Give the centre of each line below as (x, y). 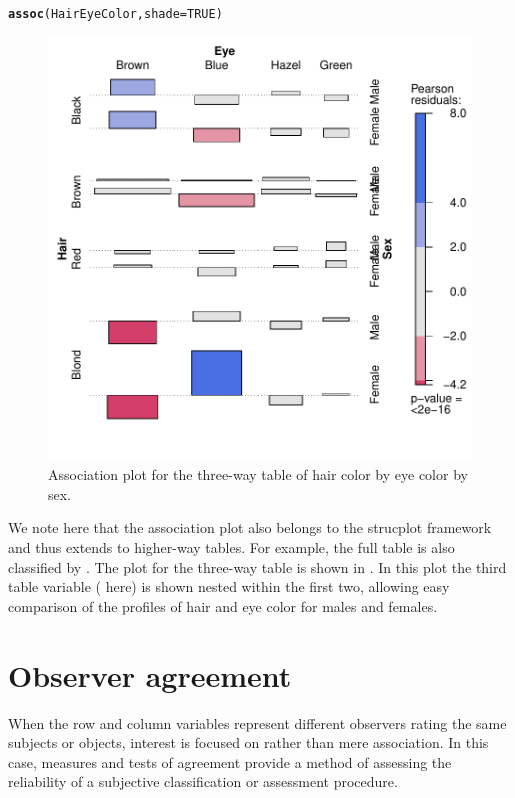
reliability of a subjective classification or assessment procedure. (203, 781)
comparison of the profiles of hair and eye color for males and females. (223, 605)
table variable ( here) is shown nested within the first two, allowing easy (229, 586)
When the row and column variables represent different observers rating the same (257, 722)
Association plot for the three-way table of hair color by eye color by (258, 474)
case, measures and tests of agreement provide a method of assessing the (230, 761)
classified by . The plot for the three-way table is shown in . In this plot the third (257, 566)
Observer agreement (150, 674)
